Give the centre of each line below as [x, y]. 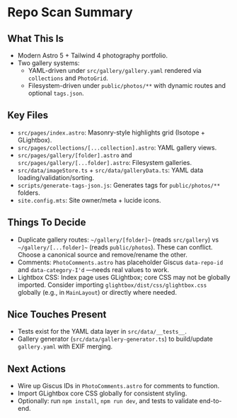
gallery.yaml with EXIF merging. [65, 346]
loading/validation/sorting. [56, 177]
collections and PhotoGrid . [68, 78]
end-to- [210, 401]
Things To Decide [47, 223]
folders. [29, 193]
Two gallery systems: [48, 63]
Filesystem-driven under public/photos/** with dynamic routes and [127, 85]
